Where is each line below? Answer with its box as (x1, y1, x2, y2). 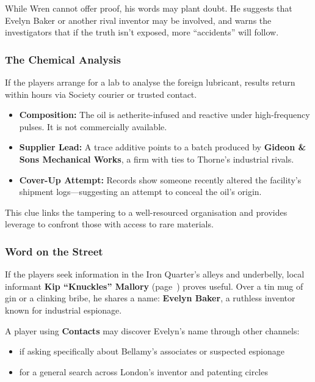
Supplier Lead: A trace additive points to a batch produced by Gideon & (19, 141, 306, 153)
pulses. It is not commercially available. (19, 120, 167, 133)
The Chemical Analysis (5, 51, 121, 67)
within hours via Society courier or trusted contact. (5, 87, 197, 100)
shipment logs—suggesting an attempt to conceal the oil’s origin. (19, 185, 262, 198)
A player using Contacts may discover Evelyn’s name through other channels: (5, 324, 300, 337)
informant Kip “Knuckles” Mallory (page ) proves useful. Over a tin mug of (5, 279, 303, 292)
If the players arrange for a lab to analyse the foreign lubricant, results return (5, 76, 295, 88)
